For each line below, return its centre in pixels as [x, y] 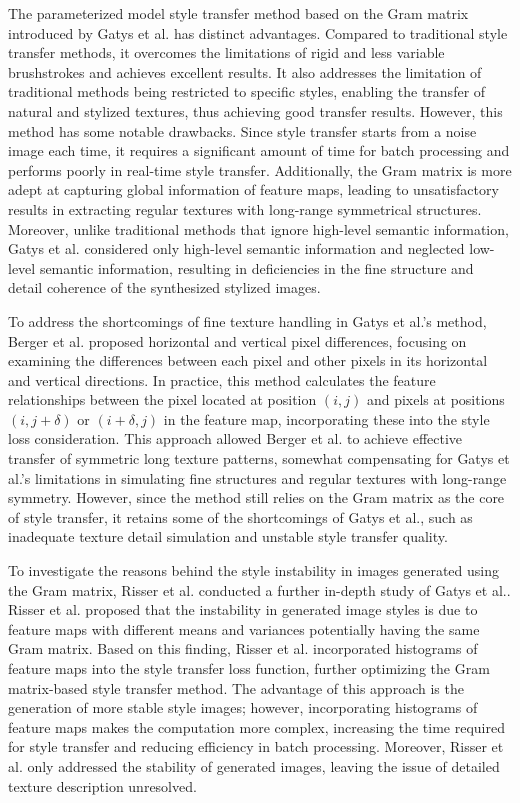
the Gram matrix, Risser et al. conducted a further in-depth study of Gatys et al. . [259, 589]
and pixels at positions [435, 399]
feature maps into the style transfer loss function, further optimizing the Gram [249, 668]
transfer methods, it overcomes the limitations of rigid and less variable [226, 52]
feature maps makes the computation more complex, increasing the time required [256, 726]
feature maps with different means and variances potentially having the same [244, 628]
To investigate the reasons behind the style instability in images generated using [253, 570]
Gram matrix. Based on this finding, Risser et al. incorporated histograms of [243, 648]
